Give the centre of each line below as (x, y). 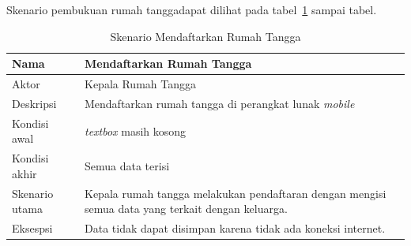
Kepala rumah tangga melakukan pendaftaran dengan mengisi (236, 193)
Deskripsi (34, 103)
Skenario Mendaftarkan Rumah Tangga (205, 36)
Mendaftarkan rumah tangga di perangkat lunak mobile (220, 103)
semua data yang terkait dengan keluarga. (186, 209)
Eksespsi (32, 228)
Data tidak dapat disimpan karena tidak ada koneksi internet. (235, 228)
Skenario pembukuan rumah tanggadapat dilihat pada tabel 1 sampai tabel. (192, 9)
